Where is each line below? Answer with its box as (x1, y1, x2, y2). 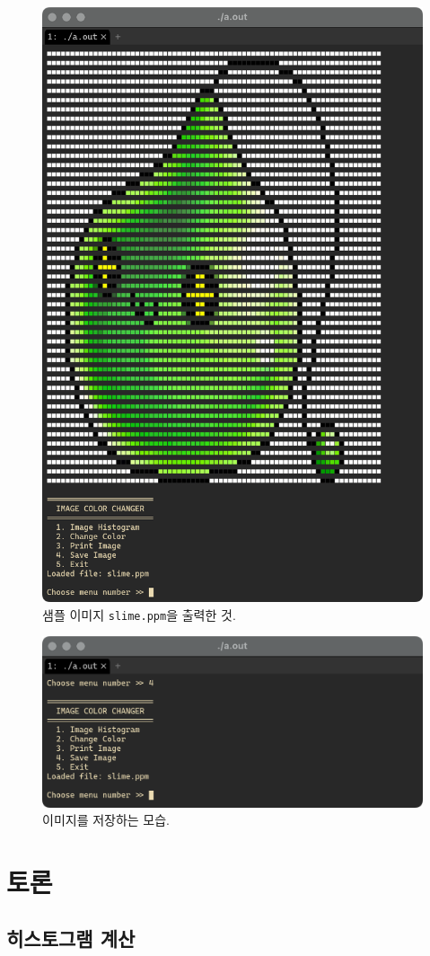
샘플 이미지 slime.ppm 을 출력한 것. (42, 605, 236, 624)
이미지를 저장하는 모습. (42, 810, 171, 829)
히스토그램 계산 (6, 925, 136, 952)
